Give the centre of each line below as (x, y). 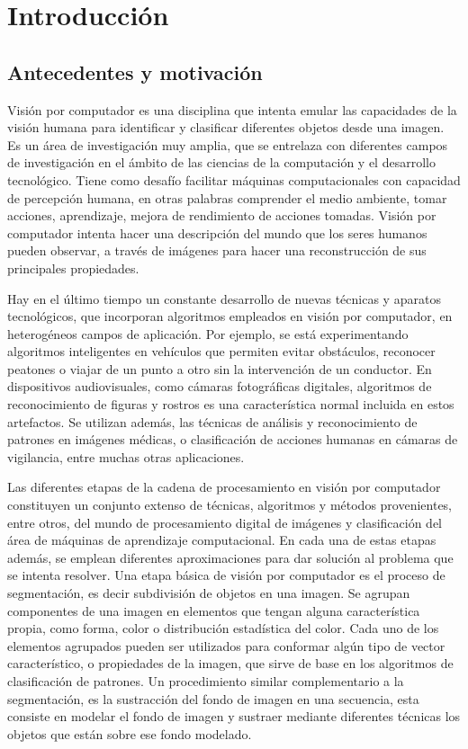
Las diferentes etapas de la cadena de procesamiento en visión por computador (224, 487)
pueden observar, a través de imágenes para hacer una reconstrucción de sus (217, 250)
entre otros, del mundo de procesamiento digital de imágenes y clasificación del (225, 522)
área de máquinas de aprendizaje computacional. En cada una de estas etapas (222, 540)
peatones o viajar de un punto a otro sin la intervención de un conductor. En (220, 368)
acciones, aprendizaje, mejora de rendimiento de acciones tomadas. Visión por (222, 215)
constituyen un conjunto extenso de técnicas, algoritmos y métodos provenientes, (230, 505)
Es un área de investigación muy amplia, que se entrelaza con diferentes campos (228, 144)
